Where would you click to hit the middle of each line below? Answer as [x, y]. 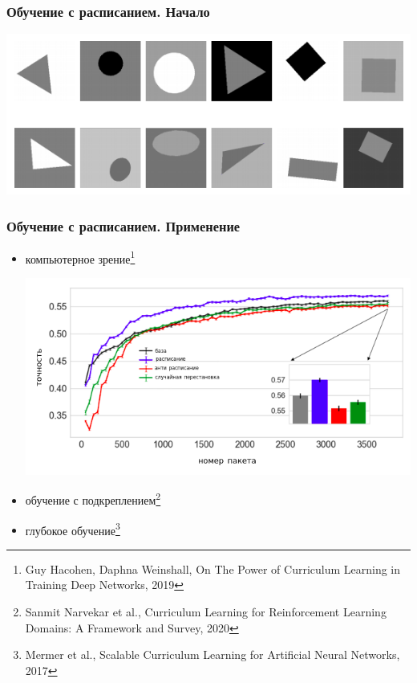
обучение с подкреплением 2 [93, 499]
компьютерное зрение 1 [80, 257]
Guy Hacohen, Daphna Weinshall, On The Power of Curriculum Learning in [213, 568]
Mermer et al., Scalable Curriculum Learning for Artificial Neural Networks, [213, 654]
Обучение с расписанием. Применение [123, 225]
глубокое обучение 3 [73, 529]
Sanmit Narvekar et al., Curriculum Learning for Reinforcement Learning [206, 611]
